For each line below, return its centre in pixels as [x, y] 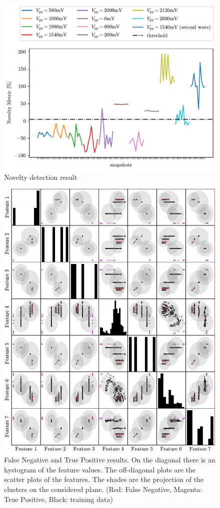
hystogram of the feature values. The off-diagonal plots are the [100, 469]
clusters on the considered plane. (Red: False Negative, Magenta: [103, 489]
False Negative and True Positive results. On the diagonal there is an [110, 460]
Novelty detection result [41, 177]
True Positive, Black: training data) [58, 499]
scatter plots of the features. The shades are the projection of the [104, 479]
